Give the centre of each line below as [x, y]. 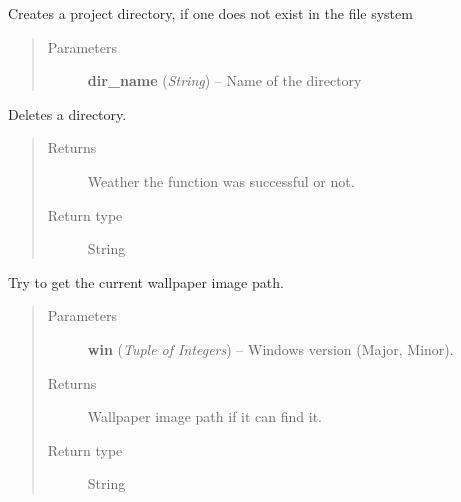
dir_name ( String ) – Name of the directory [224, 80]
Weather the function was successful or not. [221, 180]
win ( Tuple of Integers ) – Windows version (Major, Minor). [270, 348]
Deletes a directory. [67, 113]
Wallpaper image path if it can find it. [204, 416]
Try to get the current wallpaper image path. [146, 281]
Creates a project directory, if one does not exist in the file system [210, 13]
